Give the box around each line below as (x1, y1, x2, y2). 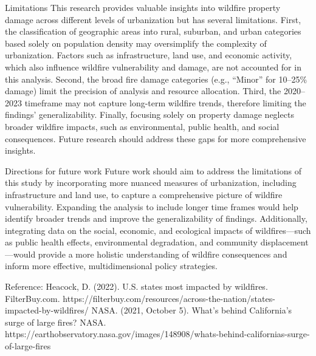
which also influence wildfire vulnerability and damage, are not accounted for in (5, 60, 301, 73)
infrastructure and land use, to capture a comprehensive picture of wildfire (5, 188, 283, 200)
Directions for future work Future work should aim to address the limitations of (5, 164, 301, 177)
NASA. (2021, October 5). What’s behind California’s (91, 304, 292, 317)
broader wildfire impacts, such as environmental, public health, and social (5, 120, 280, 132)
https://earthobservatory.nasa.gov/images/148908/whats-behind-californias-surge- (5, 327, 310, 340)
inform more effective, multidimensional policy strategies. (5, 259, 218, 272)
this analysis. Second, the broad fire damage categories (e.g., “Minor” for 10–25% (5, 72, 307, 85)
